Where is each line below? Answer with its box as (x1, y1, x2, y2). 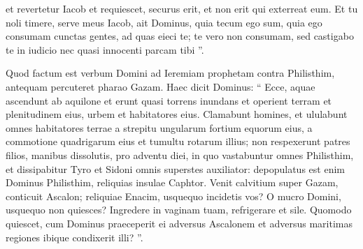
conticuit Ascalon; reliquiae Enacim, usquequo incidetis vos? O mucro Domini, (6, 188, 341, 203)
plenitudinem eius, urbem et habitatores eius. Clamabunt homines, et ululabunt (6, 107, 348, 121)
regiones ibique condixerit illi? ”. (6, 229, 143, 244)
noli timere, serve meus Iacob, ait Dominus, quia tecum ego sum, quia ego (6, 15, 322, 29)
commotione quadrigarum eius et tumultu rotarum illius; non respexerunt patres (6, 134, 350, 149)
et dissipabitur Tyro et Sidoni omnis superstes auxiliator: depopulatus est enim (6, 161, 345, 176)
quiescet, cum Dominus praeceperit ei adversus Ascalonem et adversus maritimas (6, 216, 353, 230)
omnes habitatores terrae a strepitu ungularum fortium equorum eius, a (6, 120, 313, 135)
